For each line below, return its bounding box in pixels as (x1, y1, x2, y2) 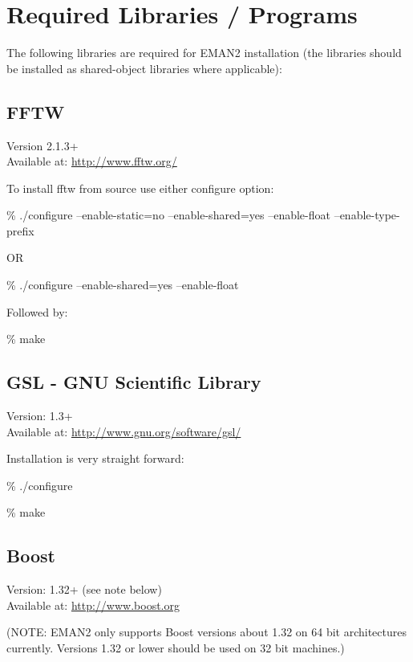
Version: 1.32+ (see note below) (6, 581, 162, 598)
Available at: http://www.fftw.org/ (6, 153, 177, 170)
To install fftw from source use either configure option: (6, 179, 274, 196)
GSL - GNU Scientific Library (6, 370, 261, 394)
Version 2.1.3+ (6, 137, 79, 153)
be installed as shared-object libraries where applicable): (6, 59, 282, 76)
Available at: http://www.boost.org (6, 596, 180, 613)
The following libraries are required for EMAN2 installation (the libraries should (6, 44, 402, 61)
